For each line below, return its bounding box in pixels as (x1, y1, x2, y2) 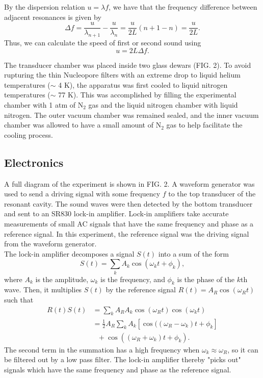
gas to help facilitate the (166, 119, 243, 130)
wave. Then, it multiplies (4, 284, 82, 295)
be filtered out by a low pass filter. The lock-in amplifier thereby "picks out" (4, 354, 241, 365)
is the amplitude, (35, 273, 89, 284)
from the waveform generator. (4, 238, 97, 249)
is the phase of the (177, 273, 235, 284)
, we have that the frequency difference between (109, 2, 257, 12)
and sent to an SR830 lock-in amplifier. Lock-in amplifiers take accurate (4, 208, 229, 219)
